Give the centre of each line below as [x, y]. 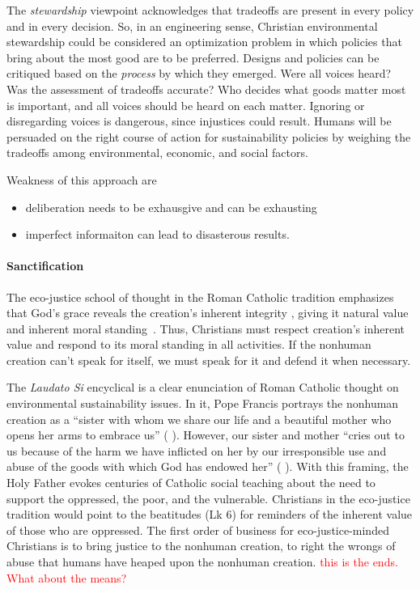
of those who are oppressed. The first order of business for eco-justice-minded [198, 530]
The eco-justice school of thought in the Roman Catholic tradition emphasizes [200, 297]
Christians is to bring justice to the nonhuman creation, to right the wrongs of [201, 546]
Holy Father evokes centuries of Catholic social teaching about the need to [191, 483]
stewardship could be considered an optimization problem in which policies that [204, 42]
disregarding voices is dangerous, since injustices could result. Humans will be [199, 121]
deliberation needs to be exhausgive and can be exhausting [171, 207]
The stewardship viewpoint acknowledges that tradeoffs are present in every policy [210, 10]
